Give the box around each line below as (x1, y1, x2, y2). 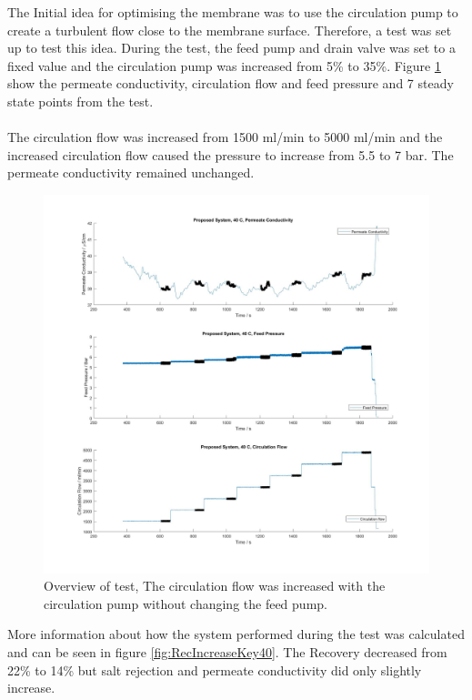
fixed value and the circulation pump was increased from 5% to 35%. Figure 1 (7, 56, 441, 75)
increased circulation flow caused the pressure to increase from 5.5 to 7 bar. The (7, 145, 454, 164)
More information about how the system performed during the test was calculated (7, 624, 465, 644)
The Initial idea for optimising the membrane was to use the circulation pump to (7, 3, 458, 21)
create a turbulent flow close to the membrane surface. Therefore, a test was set (7, 20, 452, 39)
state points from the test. (7, 91, 154, 110)
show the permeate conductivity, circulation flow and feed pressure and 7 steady (7, 74, 454, 93)
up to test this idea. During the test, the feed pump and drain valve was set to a (7, 38, 456, 57)
